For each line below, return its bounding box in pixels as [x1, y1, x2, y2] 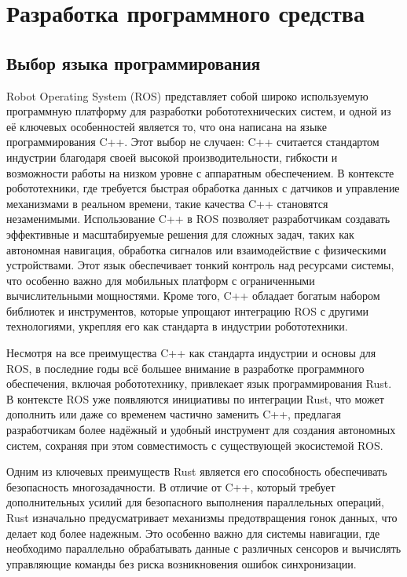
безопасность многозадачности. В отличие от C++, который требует [6, 478, 335, 495]
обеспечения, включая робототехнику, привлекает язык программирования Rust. [6, 375, 392, 392]
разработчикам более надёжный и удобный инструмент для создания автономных [6, 422, 396, 438]
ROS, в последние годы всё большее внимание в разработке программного [6, 360, 365, 376]
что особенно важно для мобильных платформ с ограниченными [6, 272, 315, 288]
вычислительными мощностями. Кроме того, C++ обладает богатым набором [6, 287, 380, 304]
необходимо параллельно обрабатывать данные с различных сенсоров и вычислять [6, 540, 401, 557]
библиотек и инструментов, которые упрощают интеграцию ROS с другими [6, 302, 369, 319]
